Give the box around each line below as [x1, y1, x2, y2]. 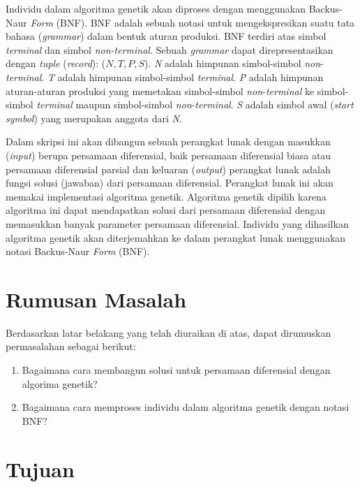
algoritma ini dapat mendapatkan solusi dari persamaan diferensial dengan [6, 203, 326, 217]
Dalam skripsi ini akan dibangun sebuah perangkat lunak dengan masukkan [6, 134, 331, 149]
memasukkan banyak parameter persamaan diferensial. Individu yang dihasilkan [6, 216, 349, 231]
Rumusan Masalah [6, 284, 187, 313]
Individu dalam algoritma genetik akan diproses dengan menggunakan [6, 1, 306, 15]
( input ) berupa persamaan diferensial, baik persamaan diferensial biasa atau [6, 147, 331, 162]
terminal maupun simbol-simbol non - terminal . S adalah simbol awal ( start [36, 97, 354, 112]
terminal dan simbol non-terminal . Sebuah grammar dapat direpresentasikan [6, 42, 333, 57]
